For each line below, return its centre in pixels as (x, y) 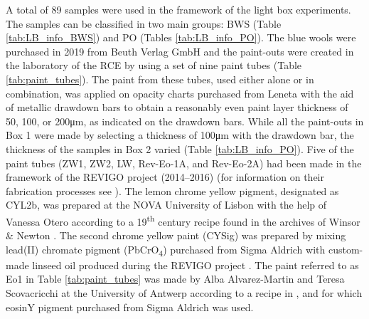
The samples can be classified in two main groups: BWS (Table (144, 23)
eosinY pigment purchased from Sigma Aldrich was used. (130, 307)
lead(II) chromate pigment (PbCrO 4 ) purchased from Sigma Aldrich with (166, 250)
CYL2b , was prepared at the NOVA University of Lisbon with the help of (166, 205)
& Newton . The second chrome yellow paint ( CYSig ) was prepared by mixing (176, 235)
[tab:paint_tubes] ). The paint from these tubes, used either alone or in (160, 79)
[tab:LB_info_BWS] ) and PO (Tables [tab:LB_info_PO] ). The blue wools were (181, 37)
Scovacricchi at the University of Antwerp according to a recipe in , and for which (184, 293)
